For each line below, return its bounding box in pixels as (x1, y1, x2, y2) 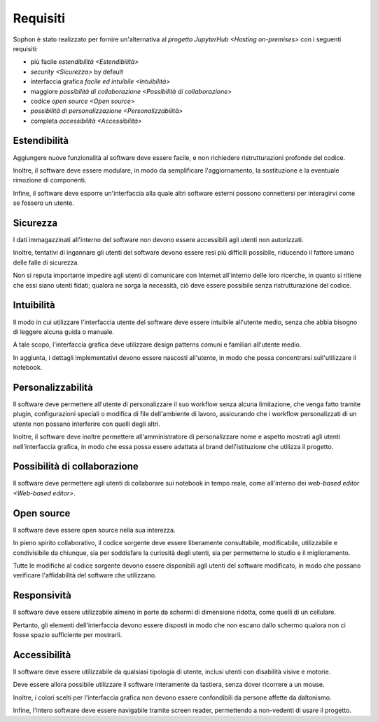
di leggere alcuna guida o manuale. (13, 327, 115, 336)
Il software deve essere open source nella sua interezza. (13, 526, 176, 534)
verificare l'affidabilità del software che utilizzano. (13, 571, 157, 580)
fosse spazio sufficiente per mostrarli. (13, 631, 122, 639)
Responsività (13, 589, 71, 601)
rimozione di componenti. (13, 176, 87, 185)
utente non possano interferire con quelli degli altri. (13, 420, 161, 428)
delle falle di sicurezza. (13, 258, 80, 267)
